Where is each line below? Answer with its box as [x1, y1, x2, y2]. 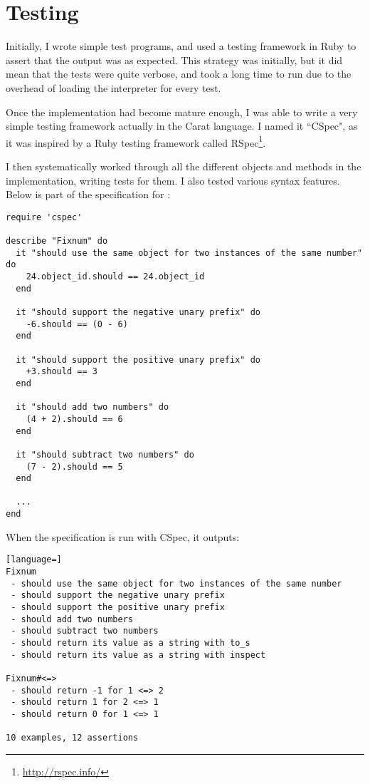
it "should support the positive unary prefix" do [16, 354, 260, 365]
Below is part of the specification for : [6, 187, 171, 202]
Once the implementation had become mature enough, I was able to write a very [6, 104, 358, 119]
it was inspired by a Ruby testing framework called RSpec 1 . [6, 133, 266, 150]
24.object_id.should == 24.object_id [26, 272, 205, 282]
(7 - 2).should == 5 [26, 461, 123, 472]
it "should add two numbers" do [16, 402, 169, 413]
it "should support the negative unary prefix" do [16, 306, 260, 317]
